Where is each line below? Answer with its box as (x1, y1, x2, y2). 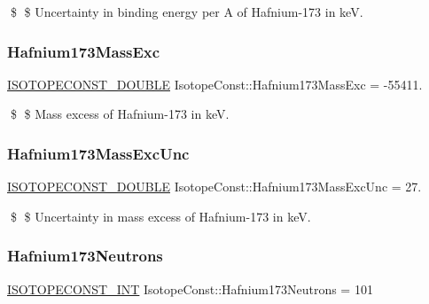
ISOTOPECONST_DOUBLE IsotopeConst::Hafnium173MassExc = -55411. (7, 74, 423, 93)
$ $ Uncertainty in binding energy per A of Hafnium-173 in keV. (10, 3, 363, 20)
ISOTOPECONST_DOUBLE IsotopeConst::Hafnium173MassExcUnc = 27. (7, 177, 422, 196)
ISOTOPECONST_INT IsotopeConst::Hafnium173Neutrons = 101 (7, 279, 373, 298)
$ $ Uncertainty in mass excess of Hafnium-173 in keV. (10, 207, 311, 225)
